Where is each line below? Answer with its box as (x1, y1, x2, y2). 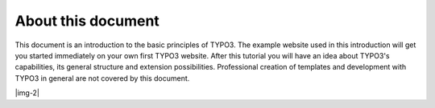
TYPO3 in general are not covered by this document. (14, 73, 190, 83)
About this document (14, 12, 160, 30)
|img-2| (14, 88, 40, 98)
